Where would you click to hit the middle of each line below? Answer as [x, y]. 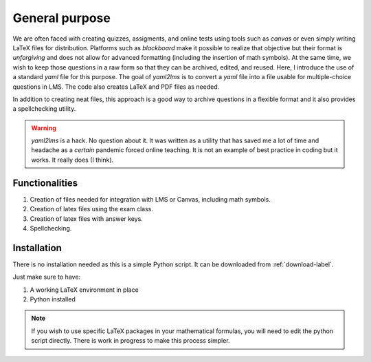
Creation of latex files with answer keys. [87, 219]
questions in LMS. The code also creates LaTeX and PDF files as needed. [116, 87]
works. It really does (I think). [72, 160]
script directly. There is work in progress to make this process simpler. [131, 341]
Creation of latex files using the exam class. [92, 209]
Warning [44, 128]
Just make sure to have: [47, 277]
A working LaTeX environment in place [84, 290]
